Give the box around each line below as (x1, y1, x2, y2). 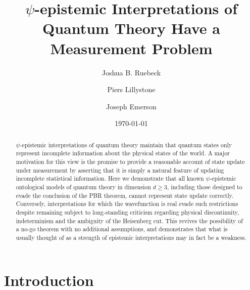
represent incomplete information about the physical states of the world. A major (16, 149, 230, 157)
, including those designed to (167, 182, 242, 191)
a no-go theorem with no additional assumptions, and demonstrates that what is (16, 225, 228, 233)
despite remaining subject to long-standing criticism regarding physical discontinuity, (16, 208, 239, 216)
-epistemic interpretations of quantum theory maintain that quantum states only (20, 140, 232, 149)
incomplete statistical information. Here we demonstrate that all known (16, 174, 204, 183)
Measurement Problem (50, 37, 213, 58)
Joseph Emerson (106, 101, 157, 111)
